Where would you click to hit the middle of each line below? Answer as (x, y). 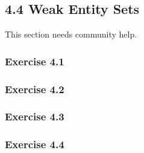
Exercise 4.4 (35, 144)
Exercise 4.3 (35, 116)
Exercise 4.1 (35, 61)
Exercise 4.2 (35, 89)
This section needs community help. (71, 34)
